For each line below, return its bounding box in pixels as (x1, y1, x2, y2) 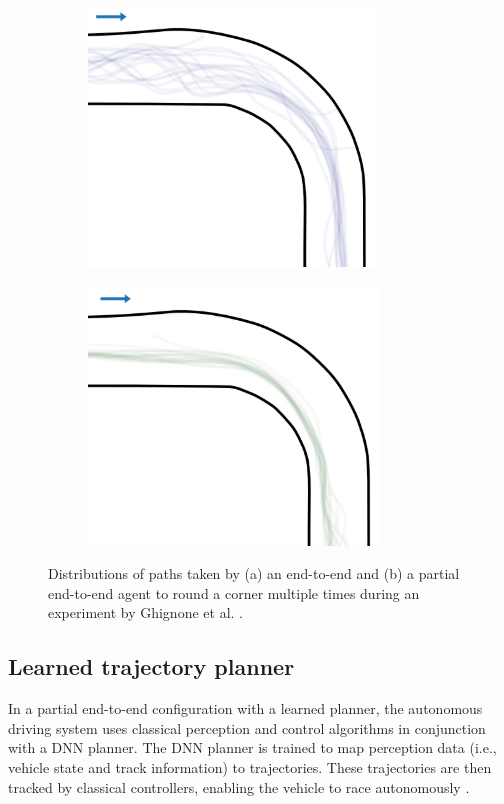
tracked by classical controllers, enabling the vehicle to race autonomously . (8, 776, 470, 797)
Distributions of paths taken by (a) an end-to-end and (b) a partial (48, 563, 460, 584)
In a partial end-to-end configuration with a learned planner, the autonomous (8, 698, 483, 719)
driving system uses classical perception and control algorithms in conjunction (8, 717, 486, 738)
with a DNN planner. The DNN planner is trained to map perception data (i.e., (8, 737, 497, 758)
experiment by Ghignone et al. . (48, 602, 243, 623)
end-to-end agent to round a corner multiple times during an (48, 582, 420, 603)
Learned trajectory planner (8, 651, 295, 682)
